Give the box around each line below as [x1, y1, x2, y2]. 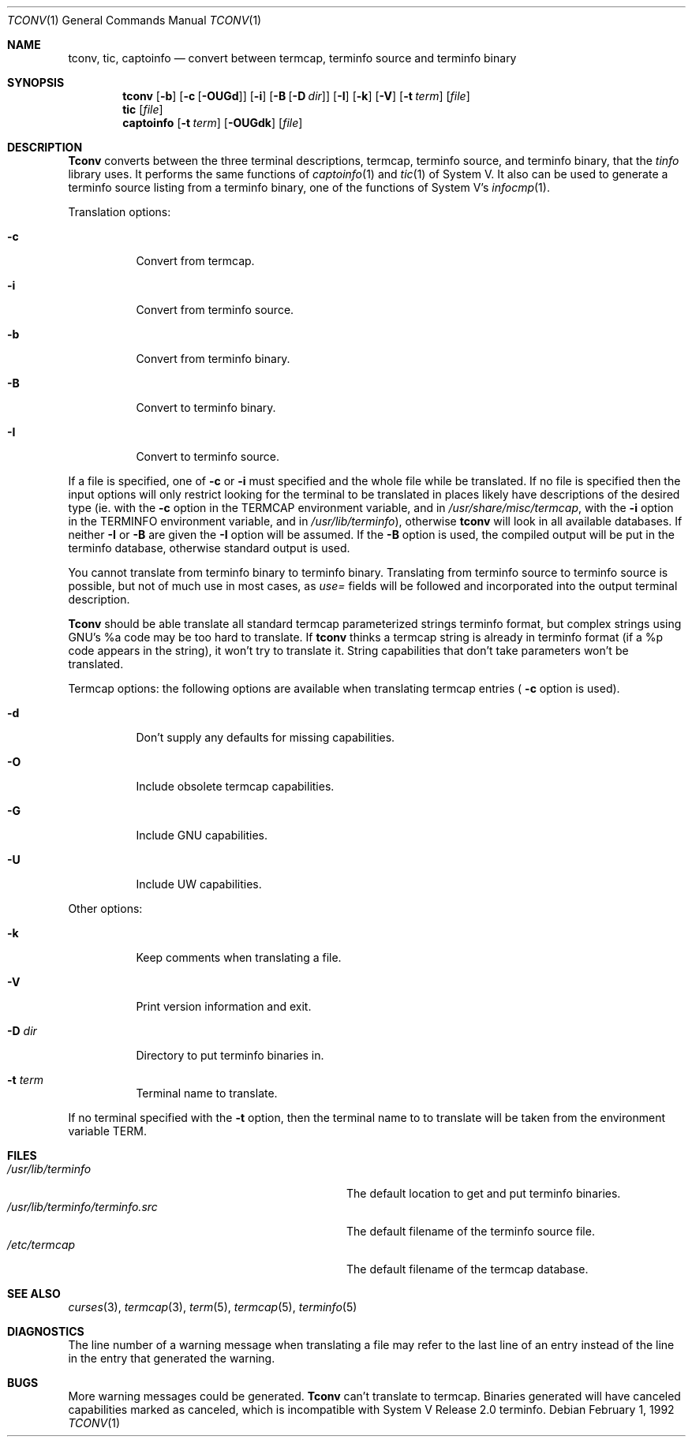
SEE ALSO [7, 1287, 61, 1300]
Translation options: [68, 205, 171, 219]
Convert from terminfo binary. [136, 352, 290, 365]
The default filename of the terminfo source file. [346, 1224, 595, 1238]
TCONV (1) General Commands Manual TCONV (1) [7, 13, 262, 27]
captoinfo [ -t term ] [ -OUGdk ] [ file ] [122, 116, 303, 129]
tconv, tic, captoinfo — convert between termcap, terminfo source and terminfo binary [68, 51, 517, 65]
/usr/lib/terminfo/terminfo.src [7, 1200, 158, 1213]
